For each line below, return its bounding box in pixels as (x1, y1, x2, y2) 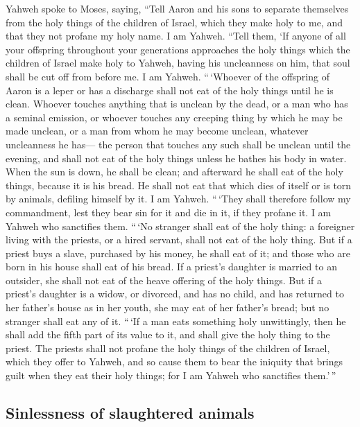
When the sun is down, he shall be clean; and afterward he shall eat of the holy (6, 164, 343, 179)
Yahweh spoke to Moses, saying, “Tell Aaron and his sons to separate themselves (6, 1, 349, 15)
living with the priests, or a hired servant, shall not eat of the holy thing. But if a (6, 232, 352, 247)
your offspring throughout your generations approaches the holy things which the (6, 42, 350, 56)
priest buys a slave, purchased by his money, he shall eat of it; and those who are (6, 245, 350, 260)
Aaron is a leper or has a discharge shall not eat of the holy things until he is (6, 82, 334, 97)
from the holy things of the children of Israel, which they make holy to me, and (6, 15, 343, 29)
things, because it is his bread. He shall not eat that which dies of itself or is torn (6, 177, 352, 192)
